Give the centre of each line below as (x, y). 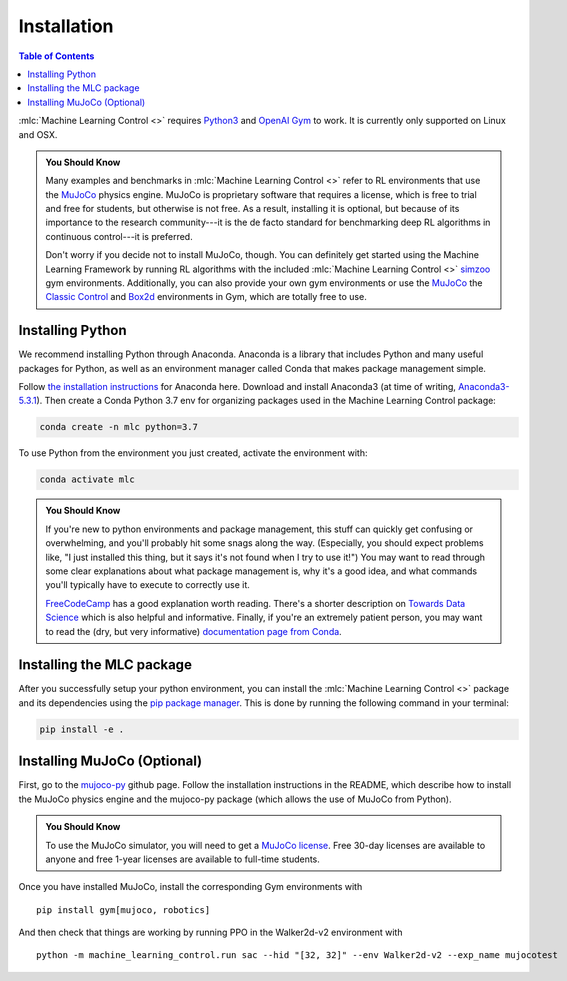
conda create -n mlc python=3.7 (119, 427)
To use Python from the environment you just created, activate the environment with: (193, 453)
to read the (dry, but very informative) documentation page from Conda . (193, 631)
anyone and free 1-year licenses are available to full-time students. (182, 859)
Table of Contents (56, 56)
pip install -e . (82, 729)
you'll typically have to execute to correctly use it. (147, 585)
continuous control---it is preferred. (119, 236)
